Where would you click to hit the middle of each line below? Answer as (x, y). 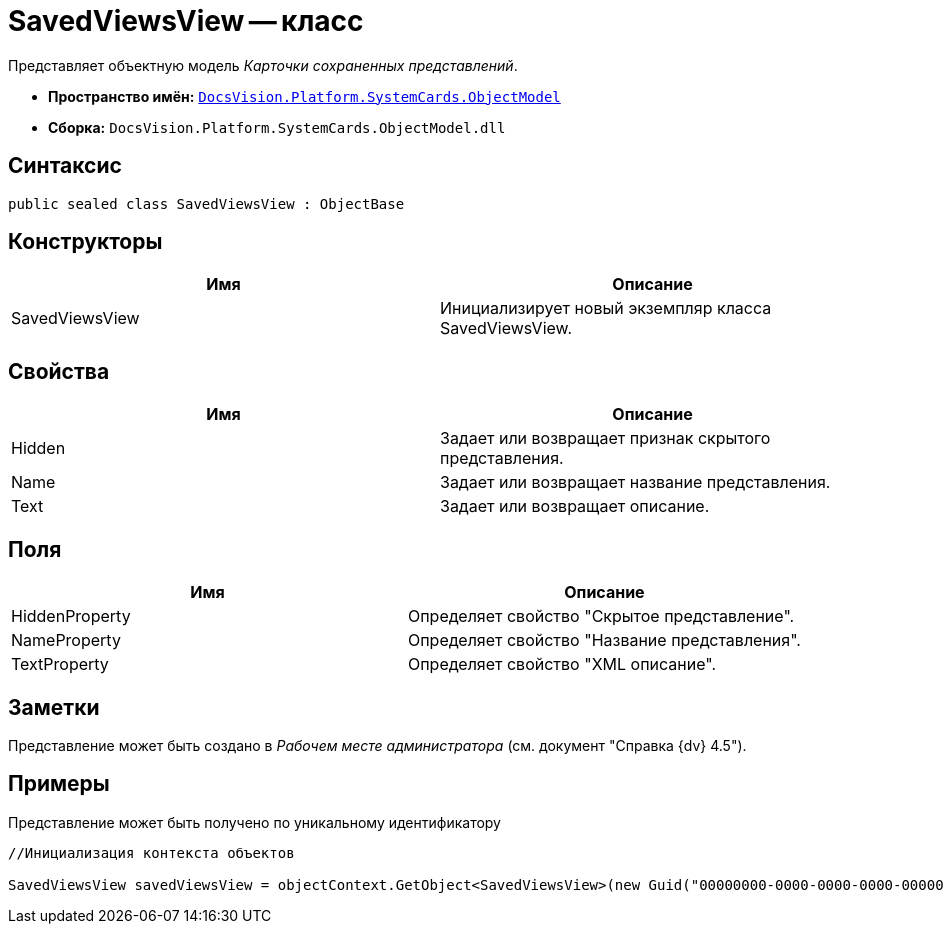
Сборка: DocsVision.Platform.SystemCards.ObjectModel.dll (277, 127)
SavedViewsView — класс (186, 21)
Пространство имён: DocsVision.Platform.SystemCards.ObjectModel (304, 96)
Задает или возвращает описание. (575, 506)
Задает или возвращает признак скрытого (605, 438)
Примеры (59, 784)
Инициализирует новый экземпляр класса (606, 308)
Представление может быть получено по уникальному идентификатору (254, 822)
